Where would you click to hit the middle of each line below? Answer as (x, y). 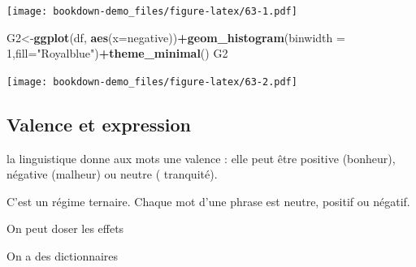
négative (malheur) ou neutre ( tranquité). (112, 174)
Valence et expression (99, 124)
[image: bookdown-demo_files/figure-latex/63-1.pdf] (152, 11)
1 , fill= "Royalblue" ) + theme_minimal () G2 (117, 53)
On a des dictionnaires (63, 256)
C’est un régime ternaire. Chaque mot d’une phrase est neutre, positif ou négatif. (208, 201)
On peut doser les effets (65, 228)
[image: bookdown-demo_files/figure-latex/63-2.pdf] (152, 82)
